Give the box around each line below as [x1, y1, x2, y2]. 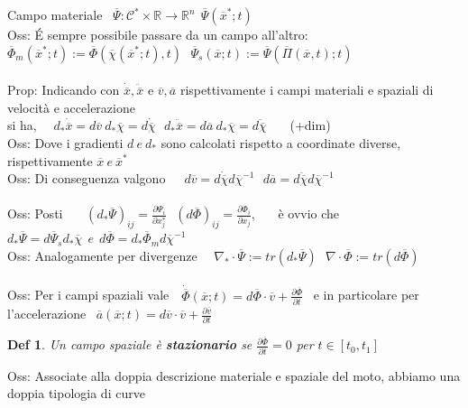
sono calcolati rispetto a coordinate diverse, [161, 133, 401, 152]
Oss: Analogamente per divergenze [7, 246, 197, 264]
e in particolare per [313, 285, 419, 304]
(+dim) [289, 116, 331, 134]
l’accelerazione [7, 304, 87, 323]
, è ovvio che [251, 204, 340, 223]
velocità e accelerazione [7, 97, 135, 116]
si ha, [7, 116, 37, 134]
